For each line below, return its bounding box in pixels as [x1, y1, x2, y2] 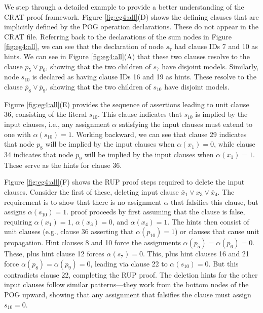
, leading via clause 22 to [90, 258, 168, 269]
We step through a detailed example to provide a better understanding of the [4, 2, 244, 12]
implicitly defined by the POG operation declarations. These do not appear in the [4, 21, 258, 32]
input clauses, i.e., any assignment [4, 118, 110, 129]
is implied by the [195, 109, 248, 119]
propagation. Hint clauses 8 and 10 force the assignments [4, 237, 181, 248]
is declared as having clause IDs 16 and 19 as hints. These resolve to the [32, 71, 256, 82]
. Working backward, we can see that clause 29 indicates [71, 128, 247, 139]
